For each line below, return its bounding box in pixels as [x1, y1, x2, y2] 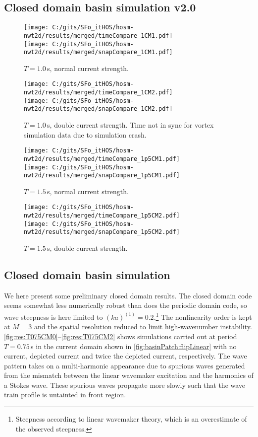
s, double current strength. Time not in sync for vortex [47, 120, 214, 130]
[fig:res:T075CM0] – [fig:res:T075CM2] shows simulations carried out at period [4, 331, 237, 341]
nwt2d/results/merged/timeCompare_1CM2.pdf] [24, 89, 173, 96]
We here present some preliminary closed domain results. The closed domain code [4, 290, 252, 300]
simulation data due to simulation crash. [24, 129, 147, 140]
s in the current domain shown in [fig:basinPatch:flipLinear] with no [31, 341, 237, 351]
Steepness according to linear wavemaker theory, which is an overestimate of [15, 414, 247, 424]
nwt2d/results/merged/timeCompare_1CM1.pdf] [24, 32, 173, 39]
